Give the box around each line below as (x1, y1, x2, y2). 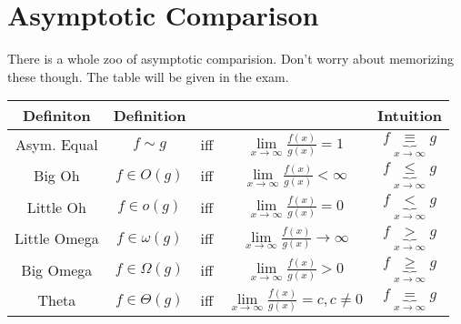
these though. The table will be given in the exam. (7, 66, 289, 86)
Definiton (22, 105, 91, 127)
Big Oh (34, 165, 80, 187)
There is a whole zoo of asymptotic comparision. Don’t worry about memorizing (7, 49, 454, 68)
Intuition (377, 105, 442, 127)
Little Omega (15, 228, 99, 249)
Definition (113, 105, 186, 127)
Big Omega (21, 258, 93, 280)
